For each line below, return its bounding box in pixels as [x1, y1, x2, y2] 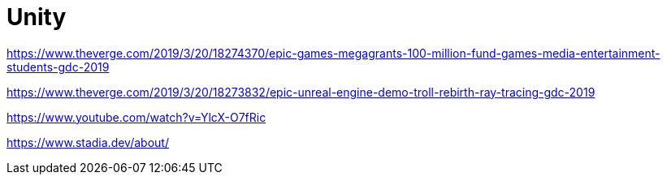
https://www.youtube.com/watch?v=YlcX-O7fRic [6, 110, 266, 124]
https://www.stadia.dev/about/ [6, 135, 169, 149]
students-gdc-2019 [6, 59, 110, 74]
